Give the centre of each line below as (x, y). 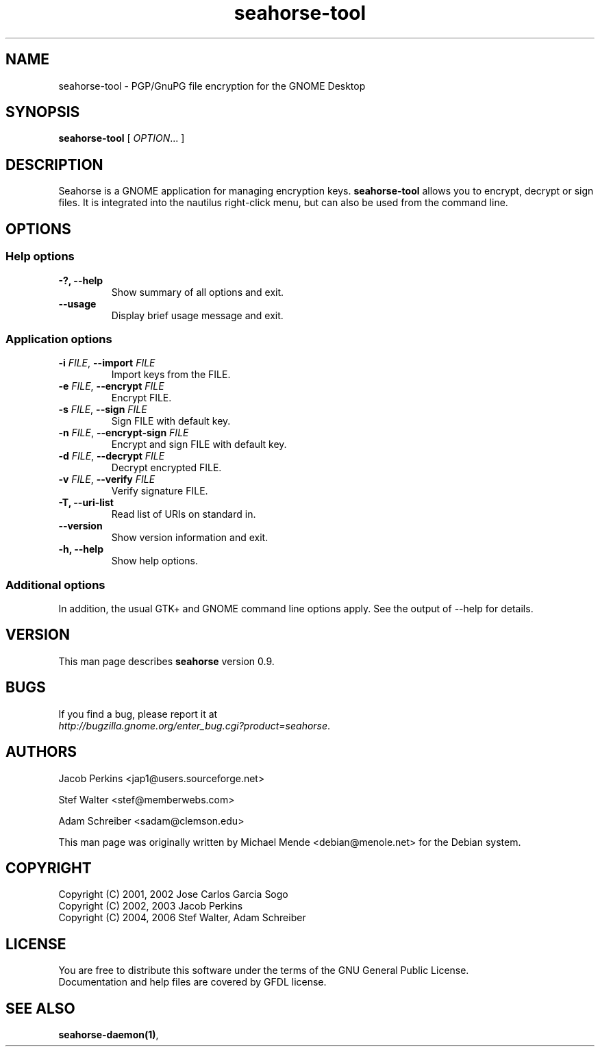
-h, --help (81, 549)
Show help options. (154, 561)
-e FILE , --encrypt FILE (111, 386)
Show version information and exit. (190, 538)
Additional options (55, 585)
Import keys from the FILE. (171, 375)
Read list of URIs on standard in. (184, 514)
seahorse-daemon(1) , (109, 1035)
